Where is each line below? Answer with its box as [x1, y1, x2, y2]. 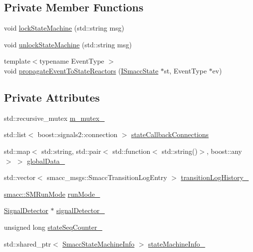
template [4, 56, 31, 66]
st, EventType [164, 65, 207, 75]
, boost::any [206, 145, 242, 156]
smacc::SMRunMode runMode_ [4, 188, 100, 199]
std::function [112, 145, 151, 156]
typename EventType [39, 56, 104, 66]
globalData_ [27, 155, 65, 166]
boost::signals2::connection [37, 129, 118, 140]
